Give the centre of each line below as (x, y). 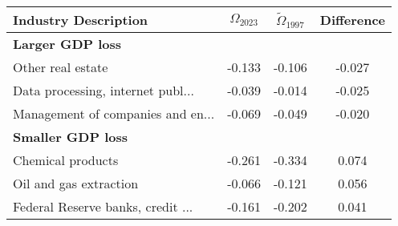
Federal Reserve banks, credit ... (103, 206)
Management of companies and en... (114, 113)
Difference (352, 20)
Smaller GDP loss (70, 137)
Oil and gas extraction (76, 183)
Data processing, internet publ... (104, 90)
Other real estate (61, 67)
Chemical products (66, 160)
